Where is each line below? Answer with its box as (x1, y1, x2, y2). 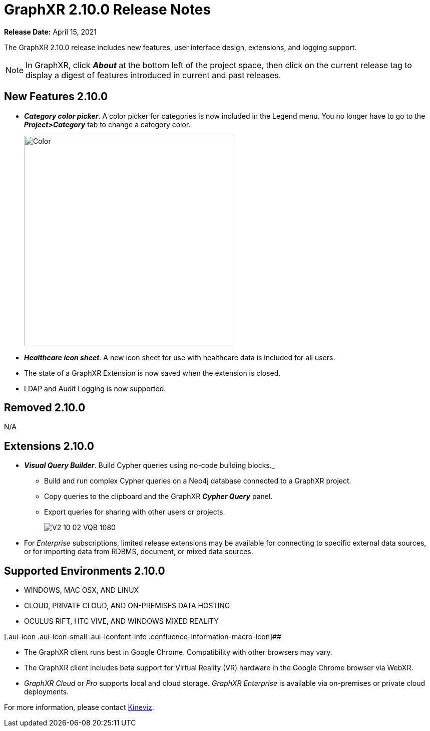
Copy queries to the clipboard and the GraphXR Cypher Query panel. (44, 492, 273, 501)
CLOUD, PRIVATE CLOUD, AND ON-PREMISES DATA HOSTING (24, 601, 230, 610)
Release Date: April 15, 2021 (4, 27, 97, 36)
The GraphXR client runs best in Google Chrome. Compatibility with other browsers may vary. (24, 648, 332, 657)
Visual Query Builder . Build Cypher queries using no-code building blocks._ (24, 461, 275, 470)
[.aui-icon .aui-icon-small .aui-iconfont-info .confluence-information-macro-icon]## (4, 632, 281, 641)
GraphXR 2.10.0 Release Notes (4, 1, 211, 18)
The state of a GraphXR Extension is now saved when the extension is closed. (24, 368, 281, 377)
